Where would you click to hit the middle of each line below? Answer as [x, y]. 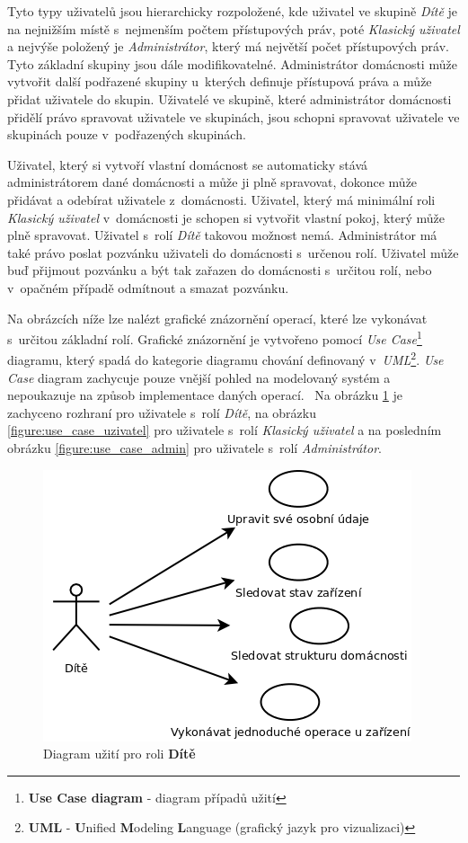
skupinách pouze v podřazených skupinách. [127, 134]
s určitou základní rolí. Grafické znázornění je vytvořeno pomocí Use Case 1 [215, 337]
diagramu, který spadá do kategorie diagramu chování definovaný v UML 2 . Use [225, 358]
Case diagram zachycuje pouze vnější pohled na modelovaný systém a [199, 377]
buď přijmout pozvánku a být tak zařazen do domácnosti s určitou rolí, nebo [220, 270]
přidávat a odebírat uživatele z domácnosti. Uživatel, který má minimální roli [221, 199]
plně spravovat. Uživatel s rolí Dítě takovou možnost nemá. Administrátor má [222, 235]
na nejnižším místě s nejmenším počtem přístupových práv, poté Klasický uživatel [234, 28]
